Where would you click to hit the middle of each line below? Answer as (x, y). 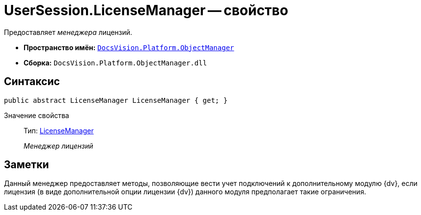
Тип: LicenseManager (59, 130)
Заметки (27, 165)
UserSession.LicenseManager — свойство (146, 10)
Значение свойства (37, 115)
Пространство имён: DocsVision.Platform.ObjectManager (129, 47)
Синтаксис (32, 82)
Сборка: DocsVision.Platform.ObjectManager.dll (115, 62)
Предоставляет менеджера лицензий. (68, 32)
